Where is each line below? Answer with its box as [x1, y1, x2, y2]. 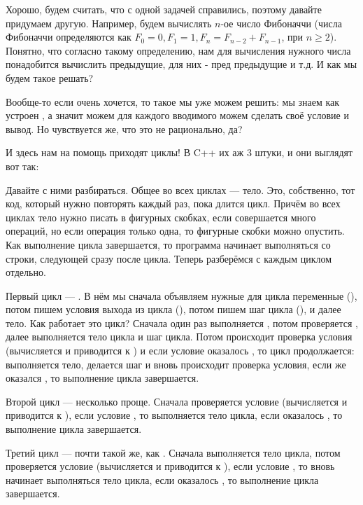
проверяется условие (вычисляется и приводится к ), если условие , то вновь [6, 459, 335, 473]
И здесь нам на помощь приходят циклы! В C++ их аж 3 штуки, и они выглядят [6, 145, 353, 160]
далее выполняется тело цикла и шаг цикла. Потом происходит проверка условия [6, 329, 353, 344]
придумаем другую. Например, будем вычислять [6, 15, 212, 30]
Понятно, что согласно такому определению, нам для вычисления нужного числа [6, 43, 351, 57]
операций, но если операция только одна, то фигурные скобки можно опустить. [6, 223, 345, 238]
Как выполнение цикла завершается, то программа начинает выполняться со [6, 237, 331, 251]
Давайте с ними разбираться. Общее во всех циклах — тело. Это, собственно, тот [6, 182, 355, 197]
